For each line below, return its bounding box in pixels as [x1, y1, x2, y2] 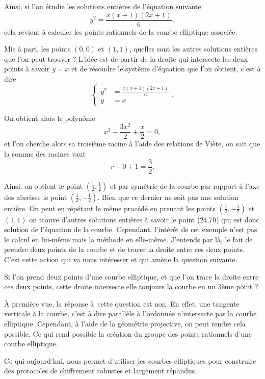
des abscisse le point [4, 191, 67, 202]
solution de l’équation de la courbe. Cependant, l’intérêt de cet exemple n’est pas [4, 224, 257, 235]
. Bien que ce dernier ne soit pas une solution [97, 191, 238, 202]
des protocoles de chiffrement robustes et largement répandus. [4, 365, 197, 376]
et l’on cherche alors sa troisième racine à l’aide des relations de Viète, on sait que [4, 138, 260, 149]
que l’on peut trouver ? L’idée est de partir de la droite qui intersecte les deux [4, 53, 248, 64]
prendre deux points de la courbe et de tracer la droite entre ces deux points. [4, 244, 245, 255]
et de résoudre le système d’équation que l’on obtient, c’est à [71, 63, 261, 74]
